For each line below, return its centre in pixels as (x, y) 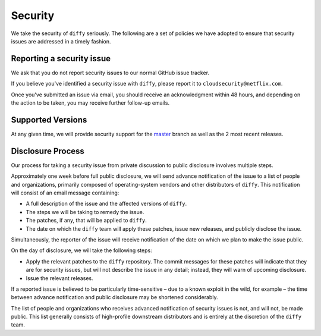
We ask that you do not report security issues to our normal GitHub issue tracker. (110, 73)
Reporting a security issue (61, 59)
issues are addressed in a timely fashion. (61, 41)
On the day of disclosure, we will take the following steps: (81, 250)
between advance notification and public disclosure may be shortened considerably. (114, 297)
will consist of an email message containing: (65, 193)
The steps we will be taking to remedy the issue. (85, 212)
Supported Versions (49, 120)
